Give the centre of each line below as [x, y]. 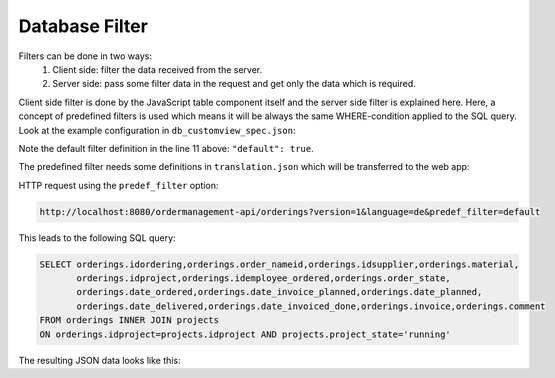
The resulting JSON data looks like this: [99, 360]
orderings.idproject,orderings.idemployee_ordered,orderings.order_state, [264, 278]
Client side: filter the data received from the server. [157, 69]
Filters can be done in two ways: [85, 56]
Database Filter [83, 26]
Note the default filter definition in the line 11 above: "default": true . [166, 148]
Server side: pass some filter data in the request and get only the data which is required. [234, 84]
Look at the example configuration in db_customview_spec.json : [157, 130]
